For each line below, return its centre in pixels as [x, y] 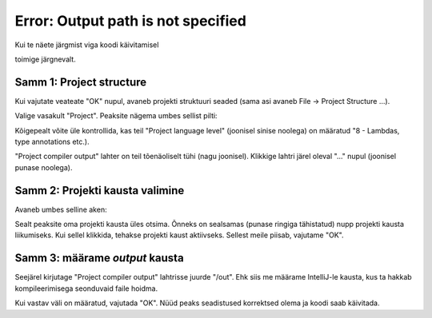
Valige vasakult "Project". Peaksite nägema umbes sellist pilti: [116, 116]
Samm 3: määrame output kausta [99, 258]
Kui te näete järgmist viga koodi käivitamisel [87, 45]
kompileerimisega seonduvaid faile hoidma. [86, 288]
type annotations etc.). [52, 142]
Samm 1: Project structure [81, 82]
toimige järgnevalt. [45, 59]
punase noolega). [44, 167]
